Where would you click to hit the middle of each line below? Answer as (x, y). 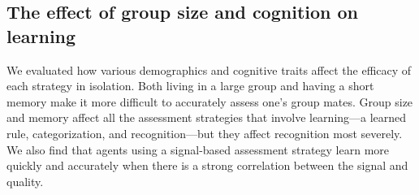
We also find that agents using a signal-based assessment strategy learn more (198, 149)
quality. (25, 181)
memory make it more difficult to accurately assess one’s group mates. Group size (210, 101)
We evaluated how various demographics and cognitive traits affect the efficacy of (209, 69)
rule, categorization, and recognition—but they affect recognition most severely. (205, 133)
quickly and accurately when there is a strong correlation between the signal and (207, 165)
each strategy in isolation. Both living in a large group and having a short (190, 86)
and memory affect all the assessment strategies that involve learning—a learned (207, 117)
